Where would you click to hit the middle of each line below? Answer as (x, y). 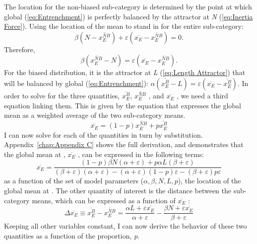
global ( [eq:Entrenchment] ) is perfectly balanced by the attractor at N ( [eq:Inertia (128, 16)
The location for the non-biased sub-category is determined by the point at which (128, 6)
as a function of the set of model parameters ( (74, 181)
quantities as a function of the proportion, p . (72, 235)
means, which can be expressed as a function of (104, 200)
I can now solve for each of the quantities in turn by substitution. (103, 134)
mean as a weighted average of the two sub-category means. (95, 115)
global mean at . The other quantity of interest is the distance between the (118, 190)
